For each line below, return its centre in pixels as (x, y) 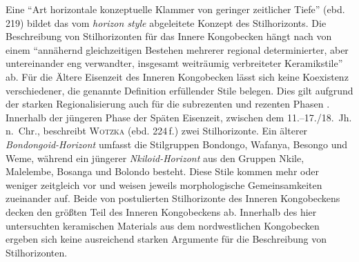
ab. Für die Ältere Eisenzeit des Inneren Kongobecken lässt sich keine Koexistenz (177, 76)
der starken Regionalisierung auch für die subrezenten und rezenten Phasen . (168, 104)
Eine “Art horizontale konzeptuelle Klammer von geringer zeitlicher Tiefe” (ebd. (175, 9)
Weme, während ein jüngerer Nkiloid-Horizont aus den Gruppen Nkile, (155, 158)
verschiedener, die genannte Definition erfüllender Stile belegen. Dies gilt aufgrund (179, 90)
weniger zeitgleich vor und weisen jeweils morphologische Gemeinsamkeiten (164, 184)
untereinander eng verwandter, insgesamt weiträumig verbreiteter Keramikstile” (174, 63)
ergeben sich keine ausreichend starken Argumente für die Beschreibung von (166, 239)
